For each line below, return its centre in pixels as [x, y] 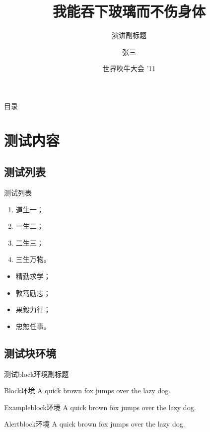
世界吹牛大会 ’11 [129, 68]
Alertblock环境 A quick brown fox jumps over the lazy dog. [95, 424]
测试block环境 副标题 [36, 374]
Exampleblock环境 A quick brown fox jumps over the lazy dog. [100, 407]
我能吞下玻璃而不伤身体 [129, 11]
